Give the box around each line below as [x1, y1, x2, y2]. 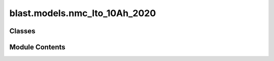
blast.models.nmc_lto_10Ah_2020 [9, 8, 156, 19]
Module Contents [9, 43, 65, 51]
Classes [9, 27, 36, 35]
